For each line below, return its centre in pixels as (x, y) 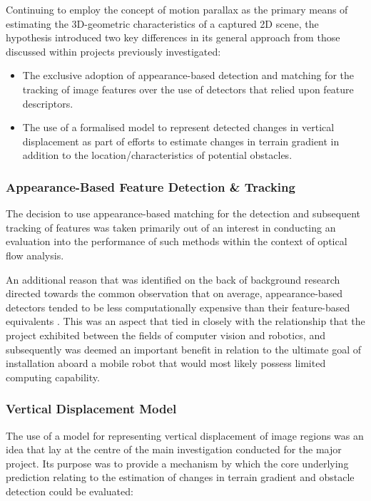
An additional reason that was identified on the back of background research (173, 279)
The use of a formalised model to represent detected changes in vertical (178, 127)
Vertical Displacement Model (91, 409)
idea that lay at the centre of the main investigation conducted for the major (174, 449)
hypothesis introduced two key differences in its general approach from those (173, 37)
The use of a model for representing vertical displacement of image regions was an (185, 435)
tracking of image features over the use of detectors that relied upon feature (188, 89)
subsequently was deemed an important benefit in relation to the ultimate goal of (184, 349)
